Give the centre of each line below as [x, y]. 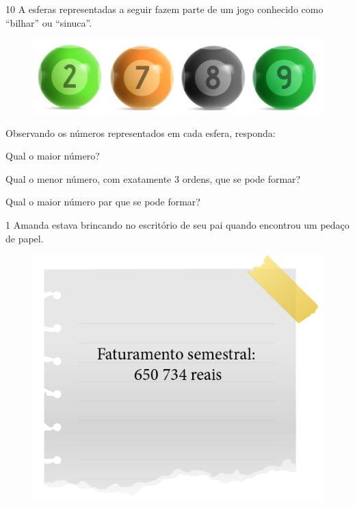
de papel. [25, 238]
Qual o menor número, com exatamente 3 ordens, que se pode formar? [153, 178]
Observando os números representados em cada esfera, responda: [141, 132]
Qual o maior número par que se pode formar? [103, 202]
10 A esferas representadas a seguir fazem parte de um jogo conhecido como [165, 9]
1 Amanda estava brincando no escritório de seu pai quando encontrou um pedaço [177, 225]
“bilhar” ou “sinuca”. [49, 22]
